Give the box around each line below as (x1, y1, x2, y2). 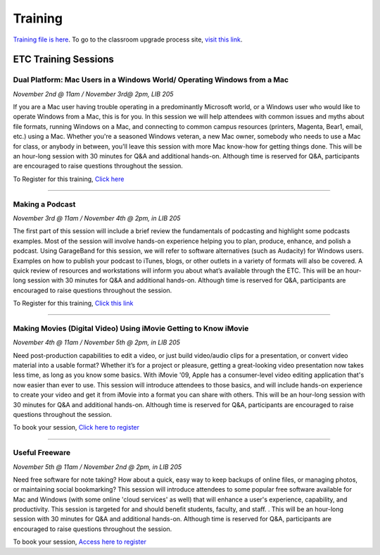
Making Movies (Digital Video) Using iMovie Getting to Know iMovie (13, 323, 249, 333)
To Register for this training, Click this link (13, 299, 134, 308)
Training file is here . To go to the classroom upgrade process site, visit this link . (13, 35, 243, 44)
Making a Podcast (13, 199, 76, 209)
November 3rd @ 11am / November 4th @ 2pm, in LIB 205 (13, 213, 181, 222)
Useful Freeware (13, 448, 71, 458)
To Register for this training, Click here (13, 175, 125, 183)
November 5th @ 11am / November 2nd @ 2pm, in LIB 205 (13, 462, 182, 471)
